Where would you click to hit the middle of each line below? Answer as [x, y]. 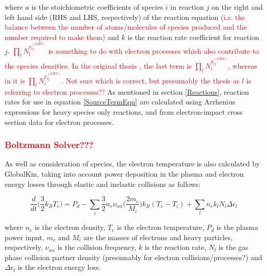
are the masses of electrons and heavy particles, [158, 237]
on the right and [237, 7]
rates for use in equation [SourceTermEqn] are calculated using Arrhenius [120, 102]
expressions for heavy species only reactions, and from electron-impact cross [124, 112]
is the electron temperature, [161, 227]
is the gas [233, 247]
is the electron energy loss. [59, 267]
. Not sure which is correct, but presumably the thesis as [150, 81]
